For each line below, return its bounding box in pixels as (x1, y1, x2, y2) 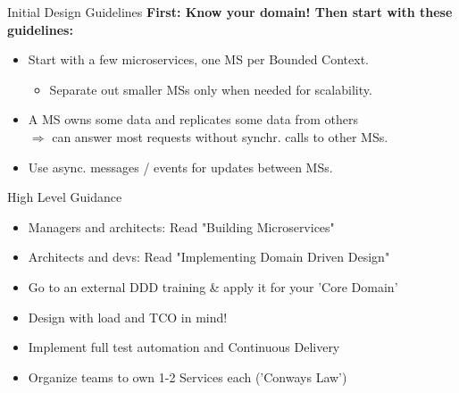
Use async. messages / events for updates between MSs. (28, 157, 333, 176)
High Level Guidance (7, 188, 122, 206)
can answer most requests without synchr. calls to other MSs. (52, 127, 388, 146)
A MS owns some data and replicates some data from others (28, 110, 358, 129)
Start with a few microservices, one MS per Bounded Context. (28, 50, 370, 69)
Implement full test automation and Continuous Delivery (28, 338, 340, 356)
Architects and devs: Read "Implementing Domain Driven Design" (28, 247, 390, 266)
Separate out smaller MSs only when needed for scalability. (49, 79, 372, 98)
